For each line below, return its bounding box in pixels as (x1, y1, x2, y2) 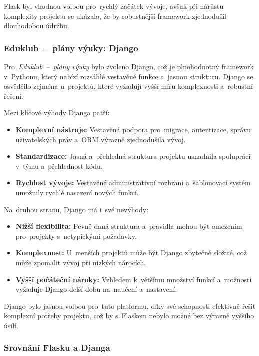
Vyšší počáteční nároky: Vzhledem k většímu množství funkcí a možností (15, 274, 252, 284)
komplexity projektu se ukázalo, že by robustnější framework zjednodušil (4, 10, 226, 21)
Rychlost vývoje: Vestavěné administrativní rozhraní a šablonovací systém (15, 177, 251, 188)
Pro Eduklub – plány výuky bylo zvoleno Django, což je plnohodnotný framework (4, 61, 254, 71)
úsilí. (4, 320, 18, 330)
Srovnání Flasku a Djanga (4, 341, 110, 354)
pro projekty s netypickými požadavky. (15, 230, 137, 241)
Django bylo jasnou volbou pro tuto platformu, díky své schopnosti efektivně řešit (4, 300, 256, 311)
